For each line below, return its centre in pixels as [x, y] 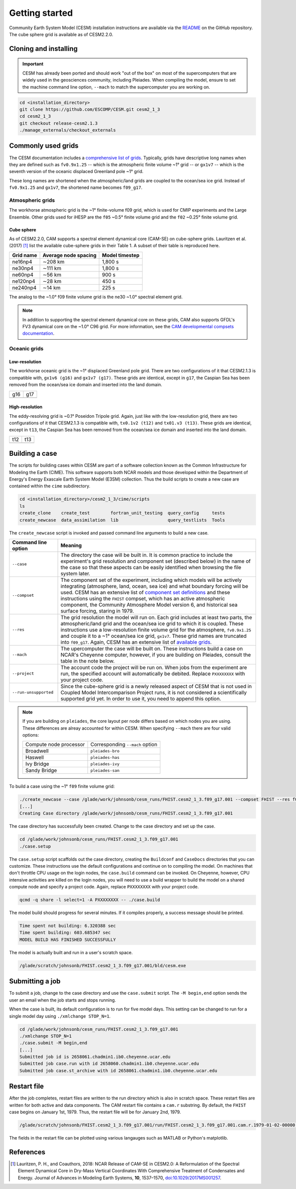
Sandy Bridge [41, 770]
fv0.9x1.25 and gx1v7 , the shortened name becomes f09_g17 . [76, 187]
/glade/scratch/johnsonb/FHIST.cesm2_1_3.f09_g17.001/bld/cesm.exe [103, 966]
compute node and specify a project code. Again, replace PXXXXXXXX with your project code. [104, 887]
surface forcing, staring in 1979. [97, 611]
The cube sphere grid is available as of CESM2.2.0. [61, 34]
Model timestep [121, 255]
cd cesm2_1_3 [35, 116]
